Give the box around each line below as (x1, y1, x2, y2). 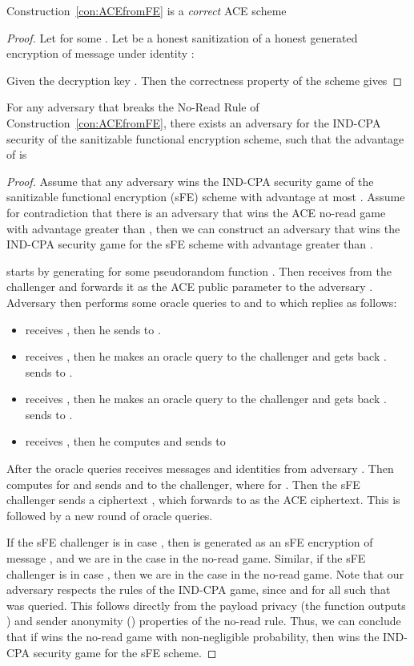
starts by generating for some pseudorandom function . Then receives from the (6, 262, 392, 279)
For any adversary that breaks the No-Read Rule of (6, 99, 259, 115)
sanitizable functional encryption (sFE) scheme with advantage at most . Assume (6, 188, 405, 205)
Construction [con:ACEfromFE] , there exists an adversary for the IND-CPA (6, 114, 381, 131)
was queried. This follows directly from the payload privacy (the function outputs (6, 596, 406, 613)
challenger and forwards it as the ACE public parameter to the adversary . (6, 278, 373, 295)
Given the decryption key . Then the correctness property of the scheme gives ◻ (6, 71, 403, 88)
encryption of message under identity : (6, 45, 195, 62)
